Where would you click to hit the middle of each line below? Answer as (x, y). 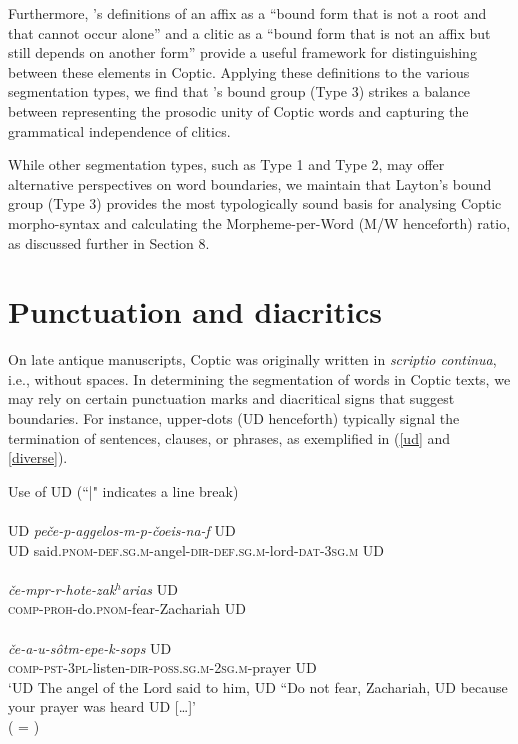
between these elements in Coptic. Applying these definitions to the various (239, 71)
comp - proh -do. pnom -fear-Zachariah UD (127, 608)
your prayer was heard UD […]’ (102, 706)
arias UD (149, 588)
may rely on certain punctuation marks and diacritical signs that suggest (231, 398)
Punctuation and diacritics (195, 311)
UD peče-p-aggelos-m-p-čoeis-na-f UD (122, 530)
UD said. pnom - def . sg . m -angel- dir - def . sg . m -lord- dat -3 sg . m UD (196, 549)
